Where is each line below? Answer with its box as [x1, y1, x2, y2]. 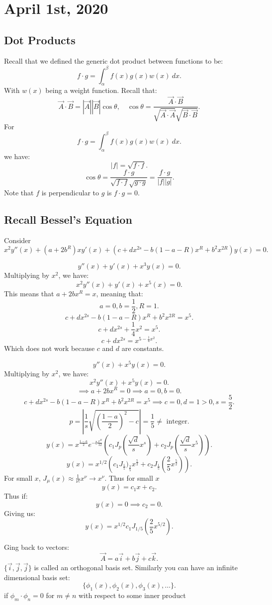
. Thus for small [104, 472, 153, 483]
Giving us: [4, 508, 35, 518]
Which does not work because [4, 343, 95, 353]
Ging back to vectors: [4, 542, 69, 552]
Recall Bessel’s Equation [4, 211, 132, 227]
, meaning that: [96, 288, 143, 298]
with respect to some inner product [78, 590, 186, 601]
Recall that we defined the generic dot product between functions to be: [4, 55, 223, 66]
